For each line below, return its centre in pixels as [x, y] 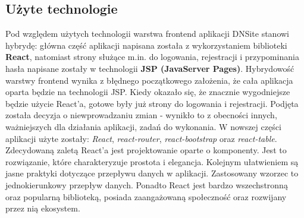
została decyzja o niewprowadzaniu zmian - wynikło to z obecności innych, [141, 115]
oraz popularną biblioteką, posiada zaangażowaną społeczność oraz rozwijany [146, 196]
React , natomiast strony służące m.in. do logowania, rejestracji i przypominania [152, 57]
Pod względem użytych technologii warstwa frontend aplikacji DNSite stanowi [148, 34]
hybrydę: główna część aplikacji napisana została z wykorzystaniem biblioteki [146, 45]
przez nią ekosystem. [43, 208]
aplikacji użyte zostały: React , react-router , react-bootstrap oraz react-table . [141, 138]
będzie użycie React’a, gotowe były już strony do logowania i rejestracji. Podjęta [152, 103]
